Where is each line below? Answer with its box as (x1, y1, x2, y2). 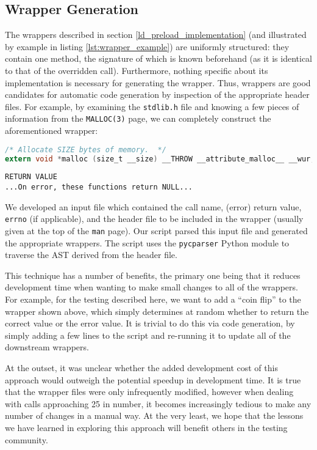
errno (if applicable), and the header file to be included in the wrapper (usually (5, 212, 304, 225)
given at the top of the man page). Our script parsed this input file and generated (5, 224, 308, 237)
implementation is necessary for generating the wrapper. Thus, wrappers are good (5, 76, 311, 89)
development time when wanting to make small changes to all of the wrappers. (5, 281, 298, 293)
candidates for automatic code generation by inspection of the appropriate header (5, 88, 310, 101)
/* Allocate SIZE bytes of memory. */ (5, 145, 166, 154)
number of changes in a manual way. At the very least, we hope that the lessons (5, 409, 304, 422)
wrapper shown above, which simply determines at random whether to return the (5, 304, 309, 317)
